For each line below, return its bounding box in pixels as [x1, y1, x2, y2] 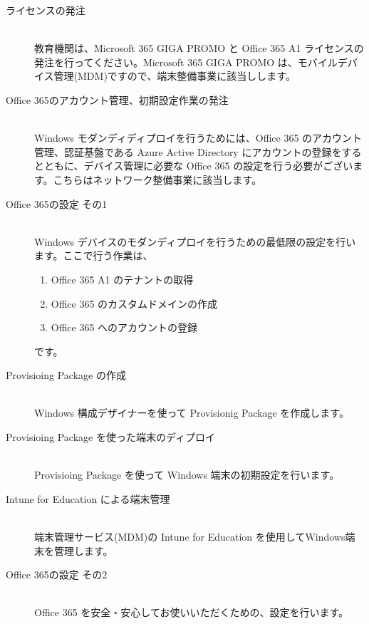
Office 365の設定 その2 [6, 567, 108, 582]
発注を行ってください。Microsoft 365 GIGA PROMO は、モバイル [34, 54, 338, 69]
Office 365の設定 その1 [6, 196, 108, 211]
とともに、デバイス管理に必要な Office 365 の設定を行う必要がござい [34, 158, 353, 173]
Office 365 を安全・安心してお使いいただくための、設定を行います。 [34, 605, 349, 620]
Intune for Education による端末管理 [6, 491, 170, 506]
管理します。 [53, 543, 113, 558]
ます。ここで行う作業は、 [34, 248, 153, 263]
